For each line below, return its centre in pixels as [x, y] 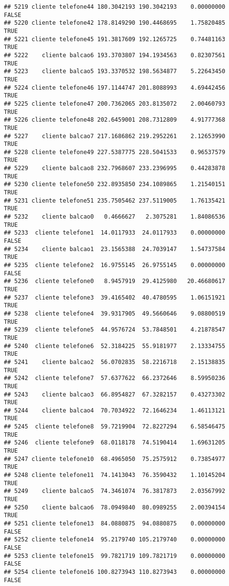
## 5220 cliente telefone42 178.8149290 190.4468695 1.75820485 [115, 23]
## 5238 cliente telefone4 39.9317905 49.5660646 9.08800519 [115, 313]
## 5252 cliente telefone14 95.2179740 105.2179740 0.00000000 [115, 540]
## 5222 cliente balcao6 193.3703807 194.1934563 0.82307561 [115, 55]
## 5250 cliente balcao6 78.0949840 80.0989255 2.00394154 [115, 507]
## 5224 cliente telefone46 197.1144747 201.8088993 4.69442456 [115, 87]
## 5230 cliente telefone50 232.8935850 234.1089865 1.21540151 [115, 184]
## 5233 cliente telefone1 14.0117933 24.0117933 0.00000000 [115, 233]
